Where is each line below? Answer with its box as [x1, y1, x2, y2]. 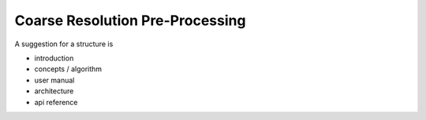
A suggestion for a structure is [14, 39, 114, 49]
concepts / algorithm [34, 64, 103, 74]
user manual [34, 75, 75, 85]
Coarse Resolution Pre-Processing [14, 12, 246, 29]
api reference [34, 97, 78, 107]
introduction [34, 53, 74, 63]
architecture [34, 86, 74, 96]
